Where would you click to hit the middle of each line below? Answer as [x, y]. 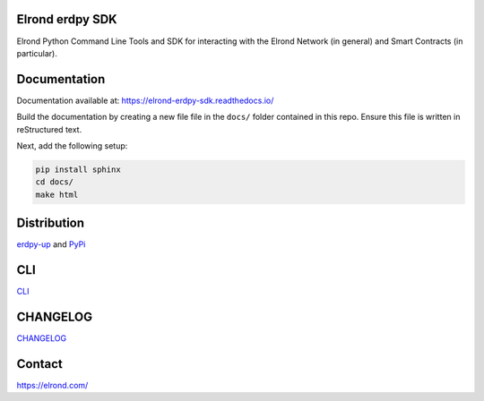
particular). [37, 53]
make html [57, 194]
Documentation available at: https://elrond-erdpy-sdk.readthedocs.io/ [145, 100]
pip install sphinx [78, 169]
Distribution [51, 223]
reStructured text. [49, 129]
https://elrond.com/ [52, 385]
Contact [39, 364]
